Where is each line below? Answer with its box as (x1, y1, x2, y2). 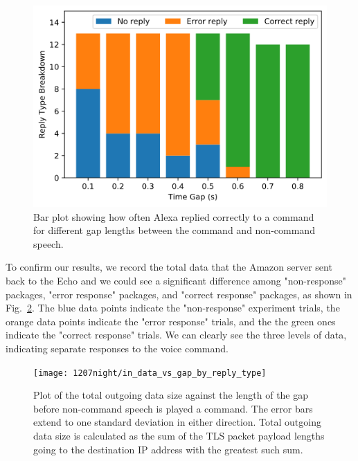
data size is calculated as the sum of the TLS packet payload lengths (33, 428, 325, 442)
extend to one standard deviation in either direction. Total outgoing (33, 415, 321, 429)
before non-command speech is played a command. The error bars (33, 401, 313, 415)
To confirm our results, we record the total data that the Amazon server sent (6, 260, 332, 274)
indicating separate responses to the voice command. (6, 341, 229, 355)
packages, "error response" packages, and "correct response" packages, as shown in (6, 287, 352, 301)
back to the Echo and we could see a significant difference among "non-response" (6, 273, 347, 287)
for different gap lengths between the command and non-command (33, 223, 315, 237)
